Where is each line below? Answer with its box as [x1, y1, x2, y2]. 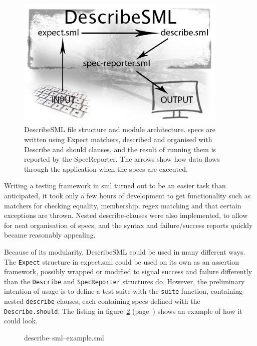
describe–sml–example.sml [24, 332, 104, 342]
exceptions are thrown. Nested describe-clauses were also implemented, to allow [4, 210, 248, 220]
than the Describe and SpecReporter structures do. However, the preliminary [4, 276, 245, 286]
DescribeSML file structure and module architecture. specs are [24, 124, 216, 135]
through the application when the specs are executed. [24, 163, 188, 174]
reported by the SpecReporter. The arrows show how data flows [24, 154, 220, 164]
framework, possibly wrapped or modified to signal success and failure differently [4, 266, 252, 277]
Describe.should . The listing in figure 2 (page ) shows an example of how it [4, 305, 242, 316]
